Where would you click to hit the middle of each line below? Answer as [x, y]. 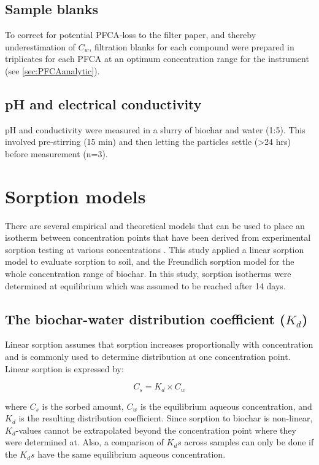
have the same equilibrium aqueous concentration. [132, 454]
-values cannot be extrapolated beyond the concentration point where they [156, 430]
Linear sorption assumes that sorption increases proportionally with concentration [159, 344]
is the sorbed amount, [83, 406]
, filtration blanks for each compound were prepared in [192, 46]
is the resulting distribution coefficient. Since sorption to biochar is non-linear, [166, 418]
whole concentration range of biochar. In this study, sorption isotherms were [148, 274]
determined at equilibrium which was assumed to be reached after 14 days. [145, 285]
